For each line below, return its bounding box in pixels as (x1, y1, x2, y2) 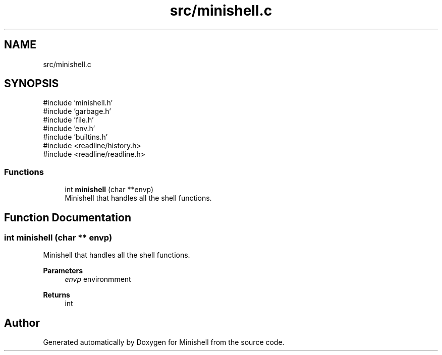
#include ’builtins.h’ (43, 133, 108, 142)
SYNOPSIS (4, 77, 59, 90)
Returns (43, 290, 70, 300)
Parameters (43, 266, 83, 275)
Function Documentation (4, 211, 131, 224)
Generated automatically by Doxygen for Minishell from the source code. (43, 338, 285, 347)
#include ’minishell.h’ (43, 98, 113, 107)
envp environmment (65, 275, 131, 284)
